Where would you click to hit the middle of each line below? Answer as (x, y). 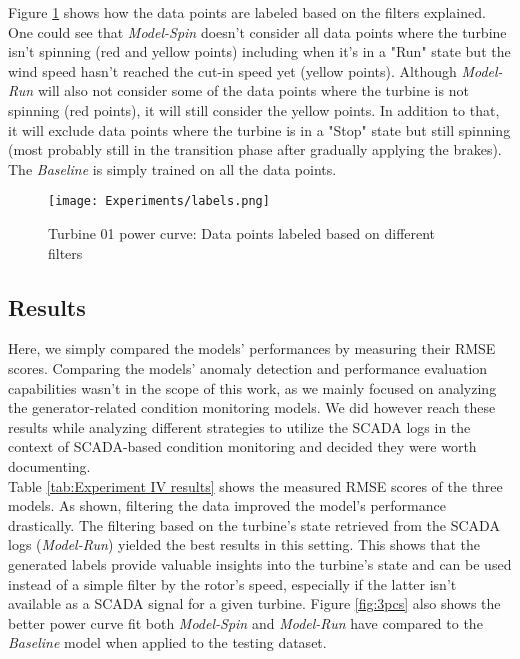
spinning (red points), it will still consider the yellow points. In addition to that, (254, 109)
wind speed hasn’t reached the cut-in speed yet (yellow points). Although (232, 70)
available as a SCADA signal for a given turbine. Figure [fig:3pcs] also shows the (254, 603)
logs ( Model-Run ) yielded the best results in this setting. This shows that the (244, 544)
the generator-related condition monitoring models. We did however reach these (252, 407)
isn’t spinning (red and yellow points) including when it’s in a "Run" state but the (259, 51)
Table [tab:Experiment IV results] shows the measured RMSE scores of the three (255, 485)
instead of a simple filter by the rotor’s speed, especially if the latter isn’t (232, 583)
